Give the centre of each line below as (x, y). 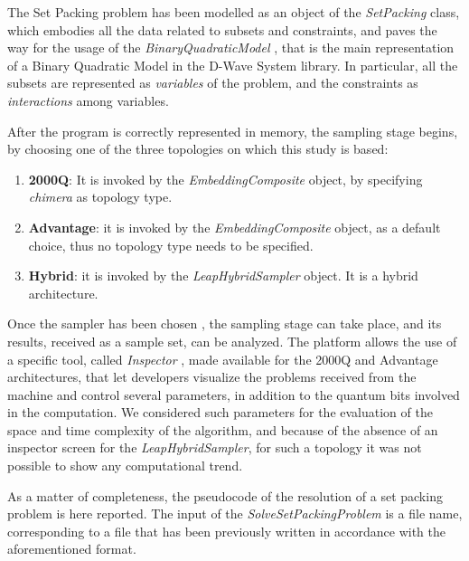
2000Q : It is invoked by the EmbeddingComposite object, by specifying (225, 179)
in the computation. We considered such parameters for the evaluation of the (220, 412)
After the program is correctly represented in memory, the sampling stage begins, (233, 131)
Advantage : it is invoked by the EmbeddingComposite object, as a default (234, 227)
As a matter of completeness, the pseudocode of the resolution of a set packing (225, 495)
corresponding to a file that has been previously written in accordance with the (227, 531)
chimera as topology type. (100, 197)
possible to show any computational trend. (125, 466)
